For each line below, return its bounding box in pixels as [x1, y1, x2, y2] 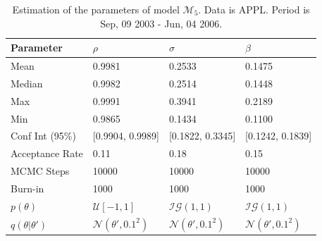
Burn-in [11, 180, 44, 195]
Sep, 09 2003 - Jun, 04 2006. [100, 16, 223, 30]
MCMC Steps [11, 163, 70, 178]
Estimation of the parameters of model [12, 2, 180, 16]
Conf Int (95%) [11, 128, 76, 143]
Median [11, 75, 43, 90]
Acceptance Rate [11, 146, 83, 161]
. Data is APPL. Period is [198, 2, 310, 16]
